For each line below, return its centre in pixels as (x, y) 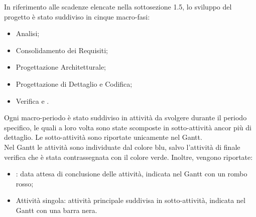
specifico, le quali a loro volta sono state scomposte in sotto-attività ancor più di (128, 127)
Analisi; (28, 33)
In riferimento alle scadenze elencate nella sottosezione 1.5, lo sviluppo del (118, 7)
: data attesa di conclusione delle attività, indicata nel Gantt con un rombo (132, 174)
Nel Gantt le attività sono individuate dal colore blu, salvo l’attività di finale (122, 147)
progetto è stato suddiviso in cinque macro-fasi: (77, 16)
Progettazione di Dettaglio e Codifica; (74, 83)
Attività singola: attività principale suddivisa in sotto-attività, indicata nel (131, 200)
